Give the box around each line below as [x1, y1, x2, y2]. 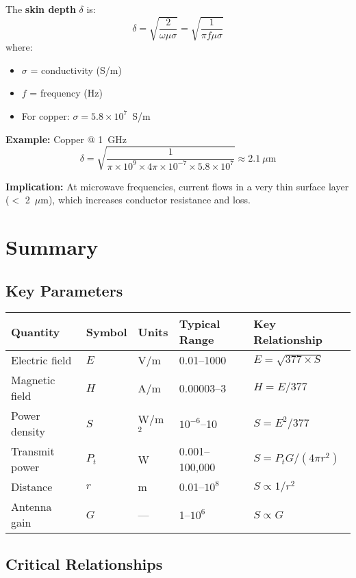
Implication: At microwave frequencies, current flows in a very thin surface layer [5, 179, 349, 193]
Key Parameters [5, 279, 123, 301]
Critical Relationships [5, 553, 163, 574]
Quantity [11, 323, 60, 340]
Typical [179, 316, 220, 332]
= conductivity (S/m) [30, 62, 122, 77]
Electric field [11, 352, 72, 368]
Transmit [11, 443, 55, 460]
